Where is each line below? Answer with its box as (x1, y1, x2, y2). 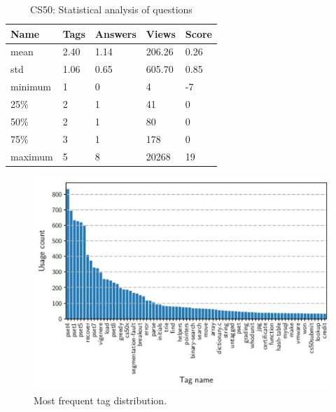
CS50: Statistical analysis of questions (30, 2, 192, 16)
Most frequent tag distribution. (34, 392, 167, 407)
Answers (94, 26, 136, 41)
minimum (10, 79, 51, 94)
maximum (10, 149, 53, 163)
